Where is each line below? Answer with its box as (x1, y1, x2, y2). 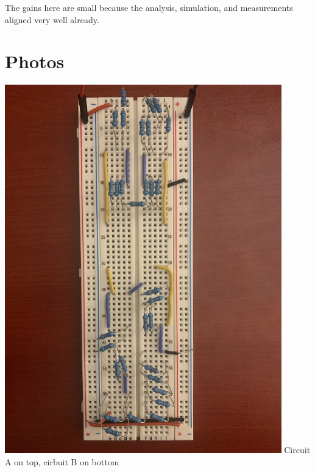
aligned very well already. (5, 13, 99, 26)
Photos (5, 49, 65, 74)
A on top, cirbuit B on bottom (5, 455, 119, 468)
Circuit (284, 443, 311, 456)
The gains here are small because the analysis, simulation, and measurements (5, 1, 293, 13)
